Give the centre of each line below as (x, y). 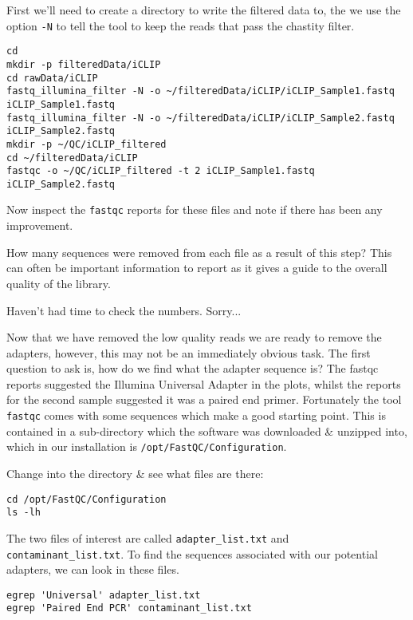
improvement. (40, 225)
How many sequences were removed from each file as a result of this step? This (199, 252)
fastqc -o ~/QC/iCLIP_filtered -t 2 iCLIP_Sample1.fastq (161, 171)
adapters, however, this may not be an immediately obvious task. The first (189, 352)
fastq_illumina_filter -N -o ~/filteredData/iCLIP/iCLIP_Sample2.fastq (201, 118)
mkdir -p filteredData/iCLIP (84, 64)
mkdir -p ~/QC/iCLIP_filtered (87, 144)
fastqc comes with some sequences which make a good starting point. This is (196, 415)
